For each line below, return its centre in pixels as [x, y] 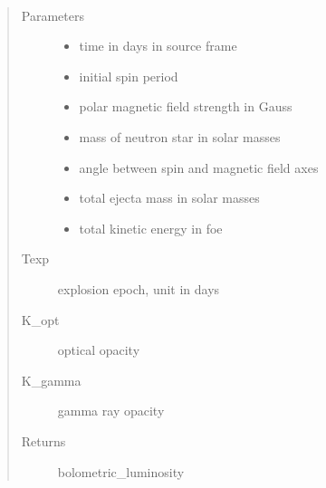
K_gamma [51, 380]
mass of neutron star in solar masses [180, 136]
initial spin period [129, 76]
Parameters [53, 15]
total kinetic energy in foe [151, 228]
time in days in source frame [158, 46]
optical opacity [99, 350]
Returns [43, 440]
